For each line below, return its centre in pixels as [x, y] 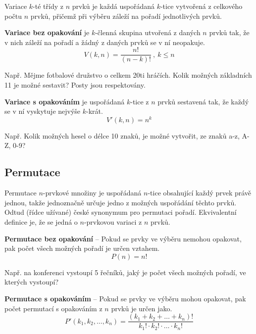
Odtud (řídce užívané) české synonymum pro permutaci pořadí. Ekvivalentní [121, 212]
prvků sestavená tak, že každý [203, 101]
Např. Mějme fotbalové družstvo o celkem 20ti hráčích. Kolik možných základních [128, 75]
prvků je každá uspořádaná [113, 6]
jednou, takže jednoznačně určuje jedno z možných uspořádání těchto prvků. [121, 202]
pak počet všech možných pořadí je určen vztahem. [82, 248]
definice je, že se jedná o [41, 222]
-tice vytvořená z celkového [201, 6]
